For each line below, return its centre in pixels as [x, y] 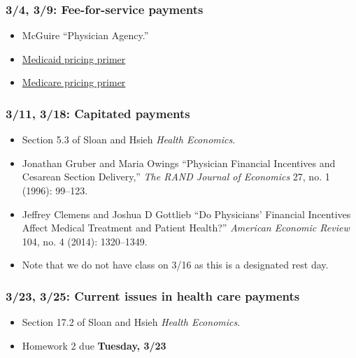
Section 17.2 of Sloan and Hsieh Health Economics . [131, 322]
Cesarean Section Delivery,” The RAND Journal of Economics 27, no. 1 [176, 177]
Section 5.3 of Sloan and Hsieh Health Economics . [129, 139]
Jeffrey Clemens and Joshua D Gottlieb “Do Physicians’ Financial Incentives [186, 214]
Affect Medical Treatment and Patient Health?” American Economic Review [186, 228]
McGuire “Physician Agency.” [85, 35]
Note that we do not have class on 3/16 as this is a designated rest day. [175, 265]
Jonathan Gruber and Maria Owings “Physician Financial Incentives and [179, 163]
